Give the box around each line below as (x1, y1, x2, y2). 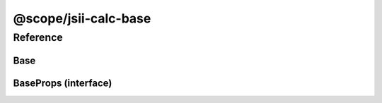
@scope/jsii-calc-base (13, 11, 151, 26)
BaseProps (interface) (13, 77, 112, 89)
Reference (13, 31, 63, 44)
